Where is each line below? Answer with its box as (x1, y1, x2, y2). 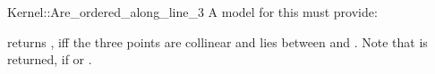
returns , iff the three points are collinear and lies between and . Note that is (7, 32, 428, 51)
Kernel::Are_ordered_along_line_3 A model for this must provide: (7, 3, 378, 21)
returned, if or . (7, 50, 92, 69)
